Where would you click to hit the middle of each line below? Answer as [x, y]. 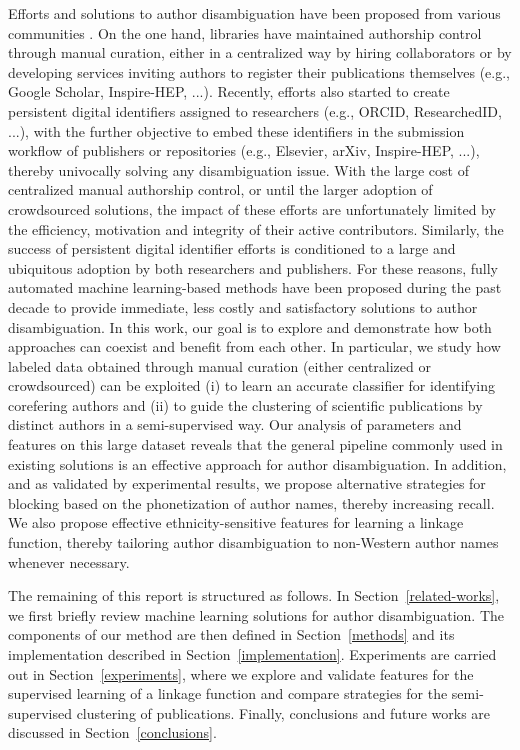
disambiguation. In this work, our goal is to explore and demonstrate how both [250, 326]
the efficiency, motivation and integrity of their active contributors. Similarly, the [256, 228]
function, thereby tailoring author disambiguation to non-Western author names [253, 542]
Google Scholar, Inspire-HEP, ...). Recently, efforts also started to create [229, 91]
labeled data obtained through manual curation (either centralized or [219, 365]
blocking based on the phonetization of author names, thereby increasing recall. [251, 502]
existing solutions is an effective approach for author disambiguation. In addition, [257, 463]
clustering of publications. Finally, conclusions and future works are [283, 712]
